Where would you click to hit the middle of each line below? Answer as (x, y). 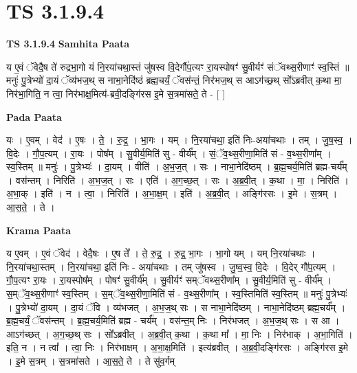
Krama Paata (39, 230)
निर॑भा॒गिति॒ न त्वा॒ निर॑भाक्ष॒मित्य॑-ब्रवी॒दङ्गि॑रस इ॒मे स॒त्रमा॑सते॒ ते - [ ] (116, 93)
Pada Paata (34, 116)
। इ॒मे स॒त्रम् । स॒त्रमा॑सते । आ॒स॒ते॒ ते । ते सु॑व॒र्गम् (91, 361)
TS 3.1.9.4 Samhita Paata (68, 44)
